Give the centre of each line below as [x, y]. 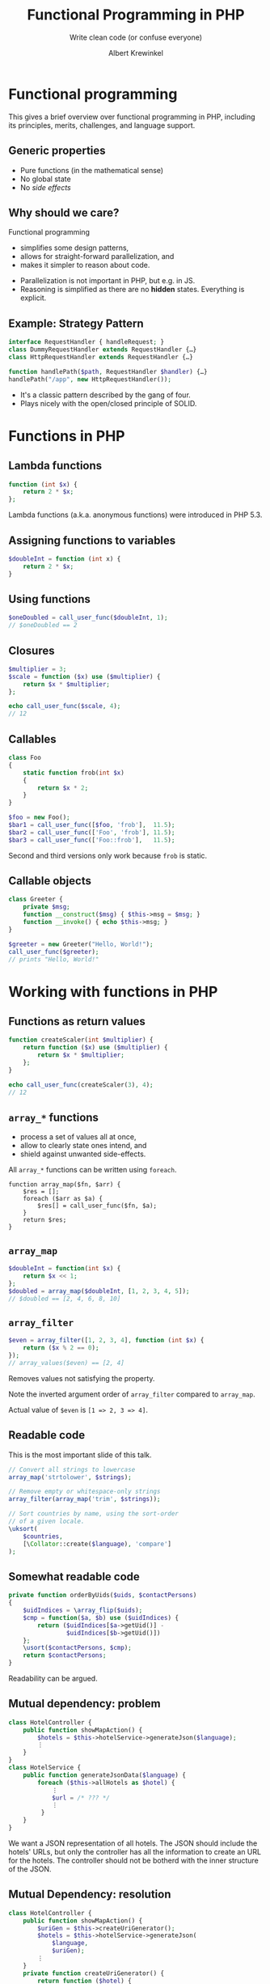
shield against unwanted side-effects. [83, 1154]
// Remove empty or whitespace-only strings [84, 1492]
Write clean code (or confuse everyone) [136, 37]
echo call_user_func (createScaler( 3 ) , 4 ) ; [81, 1085]
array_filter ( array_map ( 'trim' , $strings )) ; [84, 1499]
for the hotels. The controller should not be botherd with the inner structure [133, 1860]
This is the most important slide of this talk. [80, 1455]
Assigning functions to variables [92, 540]
